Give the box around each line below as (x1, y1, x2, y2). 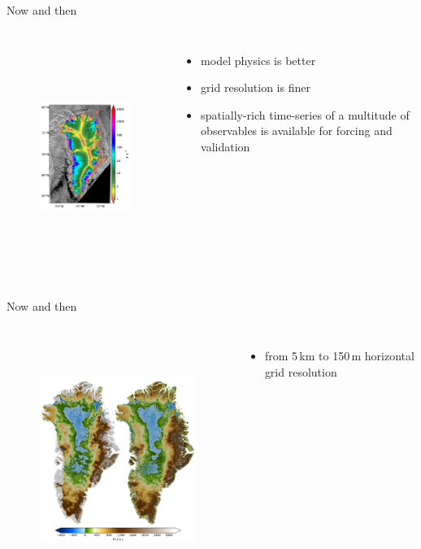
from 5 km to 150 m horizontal (264, 347, 414, 364)
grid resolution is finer (201, 79, 310, 96)
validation (201, 137, 250, 155)
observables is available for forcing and (201, 122, 393, 139)
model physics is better (201, 51, 316, 68)
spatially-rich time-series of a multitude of (201, 106, 410, 123)
